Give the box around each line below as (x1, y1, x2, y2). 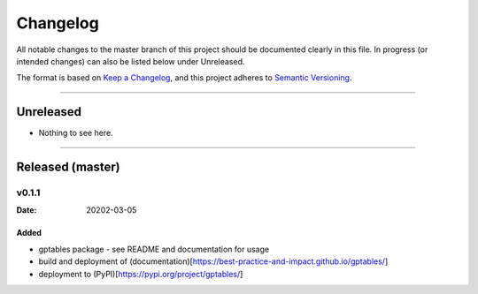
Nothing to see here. (38, 128, 114, 139)
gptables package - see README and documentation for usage (38, 244, 270, 254)
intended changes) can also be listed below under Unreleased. (16, 56, 245, 66)
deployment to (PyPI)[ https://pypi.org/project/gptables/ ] (38, 268, 243, 279)
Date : (16, 205, 37, 215)
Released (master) (16, 160, 121, 175)
